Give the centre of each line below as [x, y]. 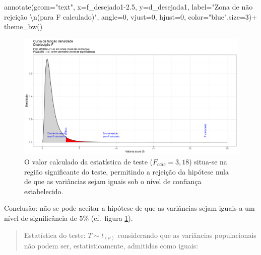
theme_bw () [23, 26]
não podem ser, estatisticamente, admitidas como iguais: [111, 246]
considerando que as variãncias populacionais [187, 235]
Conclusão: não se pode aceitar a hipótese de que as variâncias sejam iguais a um [129, 208]
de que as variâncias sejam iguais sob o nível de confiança [113, 181]
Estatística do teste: [55, 235]
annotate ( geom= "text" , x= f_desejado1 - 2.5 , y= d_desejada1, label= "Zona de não [128, 7]
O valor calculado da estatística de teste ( [88, 161]
